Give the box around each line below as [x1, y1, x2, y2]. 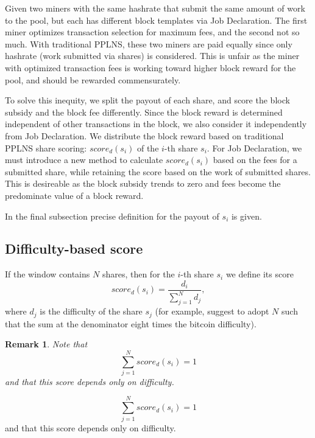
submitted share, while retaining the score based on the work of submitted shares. [5, 165, 311, 178]
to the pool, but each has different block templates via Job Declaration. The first [5, 13, 308, 26]
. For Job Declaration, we [207, 141, 302, 154]
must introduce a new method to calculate [5, 153, 163, 166]
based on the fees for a [213, 153, 297, 166]
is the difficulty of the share [40, 305, 143, 318]
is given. [231, 209, 262, 222]
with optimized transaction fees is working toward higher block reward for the [5, 61, 296, 74]
